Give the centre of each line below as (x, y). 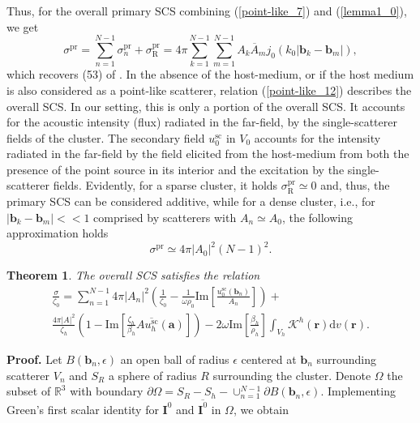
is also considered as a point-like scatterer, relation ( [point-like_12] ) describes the (209, 90)
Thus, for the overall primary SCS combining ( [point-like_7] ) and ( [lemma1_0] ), (207, 11)
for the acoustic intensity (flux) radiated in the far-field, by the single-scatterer (202, 122)
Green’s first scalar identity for (83, 409)
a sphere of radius (152, 375)
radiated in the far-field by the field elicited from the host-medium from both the (208, 154)
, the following (317, 217)
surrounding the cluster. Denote (292, 375)
